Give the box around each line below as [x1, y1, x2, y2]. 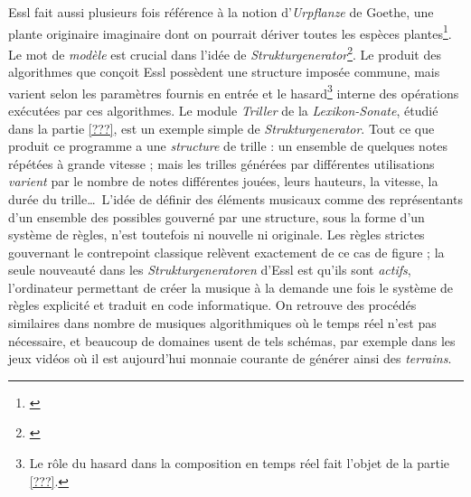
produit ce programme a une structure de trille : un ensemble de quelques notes [8, 136, 448, 155]
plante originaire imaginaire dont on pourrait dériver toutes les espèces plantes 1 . [8, 21, 452, 42]
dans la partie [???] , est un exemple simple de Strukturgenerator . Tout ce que [8, 118, 435, 137]
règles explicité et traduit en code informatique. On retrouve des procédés [8, 295, 417, 314]
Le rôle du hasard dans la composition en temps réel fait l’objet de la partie [29, 454, 450, 473]
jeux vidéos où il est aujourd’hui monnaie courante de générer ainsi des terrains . [8, 349, 452, 368]
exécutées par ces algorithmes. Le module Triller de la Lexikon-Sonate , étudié [8, 100, 438, 119]
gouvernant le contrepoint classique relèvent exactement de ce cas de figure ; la [8, 242, 445, 261]
